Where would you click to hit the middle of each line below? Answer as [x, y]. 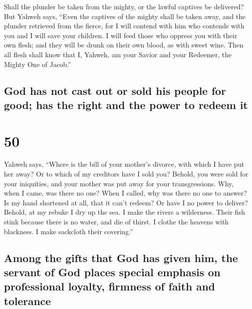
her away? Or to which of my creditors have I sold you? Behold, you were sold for [126, 174]
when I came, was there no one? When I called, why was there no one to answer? [126, 193]
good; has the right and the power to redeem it [126, 104]
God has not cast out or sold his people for [115, 90]
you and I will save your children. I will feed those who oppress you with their [121, 35]
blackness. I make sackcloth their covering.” [69, 231]
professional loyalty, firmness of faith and [110, 286]
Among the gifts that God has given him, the [121, 257]
